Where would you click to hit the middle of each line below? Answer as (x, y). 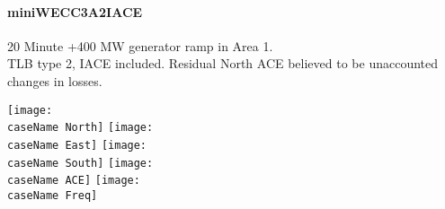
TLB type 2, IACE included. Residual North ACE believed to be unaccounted (223, 63)
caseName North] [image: (80, 128)
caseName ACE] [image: (74, 181)
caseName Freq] (53, 195)
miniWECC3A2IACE (75, 11)
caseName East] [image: (77, 145)
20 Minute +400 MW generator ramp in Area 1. (140, 45)
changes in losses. (55, 80)
